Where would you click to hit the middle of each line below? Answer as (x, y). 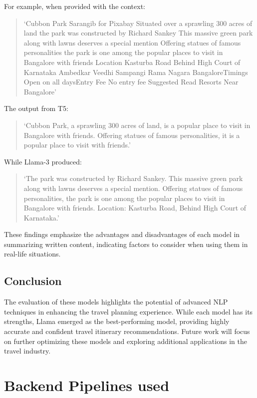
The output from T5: (36, 108)
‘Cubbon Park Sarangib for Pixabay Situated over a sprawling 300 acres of (138, 23)
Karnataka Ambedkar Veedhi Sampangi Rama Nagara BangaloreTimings (136, 72)
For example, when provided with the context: (75, 6)
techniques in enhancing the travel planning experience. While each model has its (128, 311)
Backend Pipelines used (87, 385)
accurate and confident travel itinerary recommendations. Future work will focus (127, 331)
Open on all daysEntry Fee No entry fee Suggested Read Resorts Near (131, 82)
